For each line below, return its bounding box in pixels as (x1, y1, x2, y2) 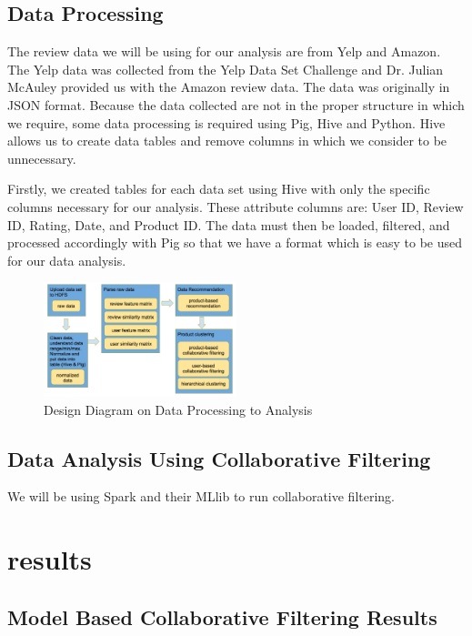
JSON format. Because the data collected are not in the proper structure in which (7, 95, 465, 114)
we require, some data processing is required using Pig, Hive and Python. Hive (7, 113, 446, 132)
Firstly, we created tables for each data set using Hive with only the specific (7, 179, 430, 198)
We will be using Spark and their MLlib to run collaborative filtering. (7, 487, 395, 506)
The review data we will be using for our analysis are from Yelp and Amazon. (7, 42, 441, 61)
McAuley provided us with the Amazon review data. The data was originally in (7, 77, 450, 96)
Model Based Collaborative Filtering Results (7, 602, 437, 631)
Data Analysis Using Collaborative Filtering (7, 444, 431, 472)
